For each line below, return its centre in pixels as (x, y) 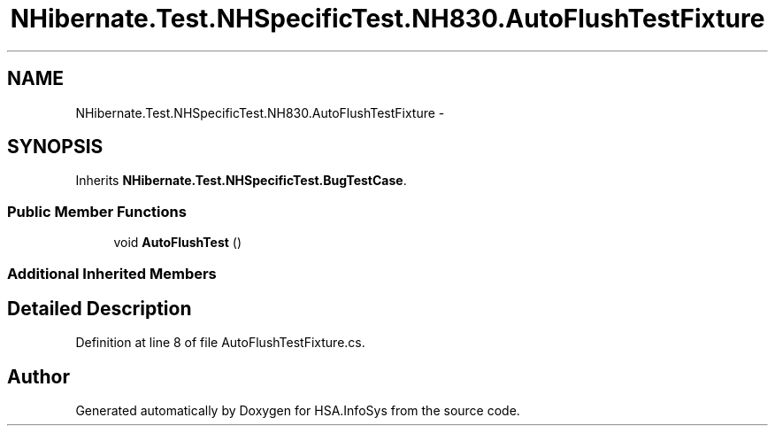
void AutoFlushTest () (178, 243)
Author (38, 376)
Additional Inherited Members (112, 273)
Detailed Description (100, 308)
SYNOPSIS (55, 147)
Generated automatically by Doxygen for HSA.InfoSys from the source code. (298, 411)
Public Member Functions (97, 211)
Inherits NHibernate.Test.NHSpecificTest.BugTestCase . (241, 181)
